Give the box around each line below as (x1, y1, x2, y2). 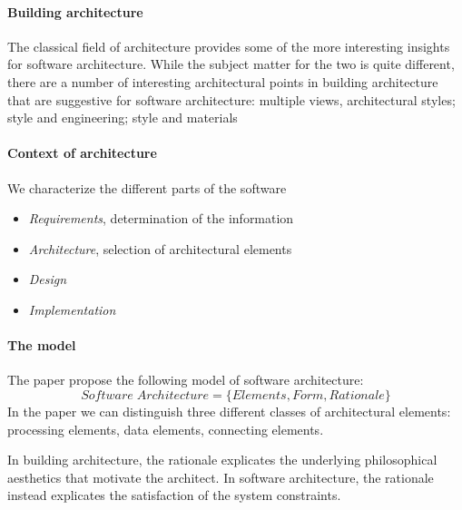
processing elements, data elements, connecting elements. (7, 419, 324, 438)
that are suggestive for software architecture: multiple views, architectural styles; (7, 90, 456, 109)
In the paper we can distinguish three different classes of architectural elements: (7, 401, 451, 420)
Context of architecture (7, 143, 157, 162)
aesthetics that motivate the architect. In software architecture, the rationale (7, 467, 434, 486)
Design (28, 270, 67, 289)
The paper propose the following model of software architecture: (7, 370, 364, 389)
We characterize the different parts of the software (7, 178, 287, 197)
